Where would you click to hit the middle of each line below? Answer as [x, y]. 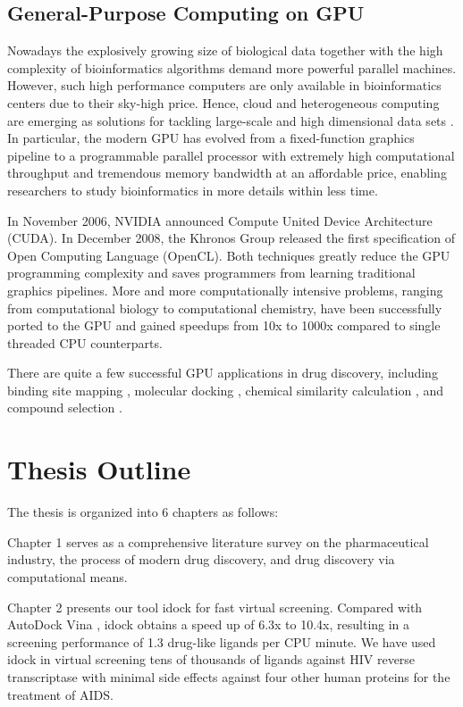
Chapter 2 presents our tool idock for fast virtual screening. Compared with [215, 607]
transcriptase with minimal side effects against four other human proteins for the [229, 676]
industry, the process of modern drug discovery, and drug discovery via [201, 559]
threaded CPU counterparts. [85, 342]
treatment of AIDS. [60, 694]
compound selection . [65, 408]
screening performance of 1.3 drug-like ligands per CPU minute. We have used [222, 641]
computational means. [67, 576]
